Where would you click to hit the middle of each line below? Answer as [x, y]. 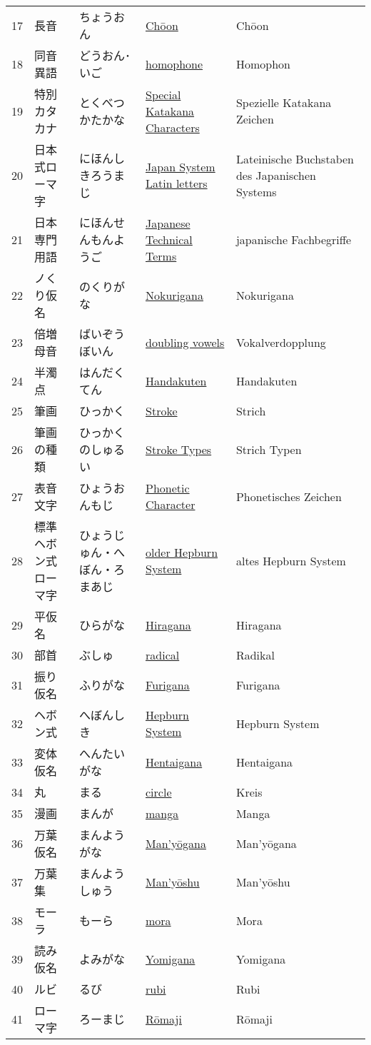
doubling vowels [185, 342]
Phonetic [168, 488]
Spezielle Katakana [284, 102]
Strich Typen [269, 449]
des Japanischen [276, 175]
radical [163, 655]
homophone [174, 64]
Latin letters [177, 183]
